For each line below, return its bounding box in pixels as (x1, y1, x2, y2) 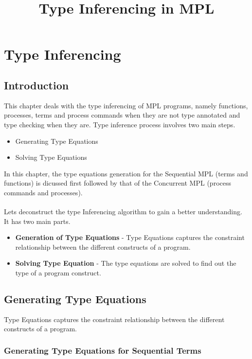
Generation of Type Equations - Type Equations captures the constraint (15, 232, 245, 242)
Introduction (4, 77, 69, 92)
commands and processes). (4, 187, 83, 197)
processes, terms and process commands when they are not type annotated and (4, 110, 240, 120)
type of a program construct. (15, 268, 101, 278)
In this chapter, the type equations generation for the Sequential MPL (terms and (4, 168, 248, 178)
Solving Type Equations (15, 152, 87, 162)
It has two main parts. (4, 216, 71, 226)
